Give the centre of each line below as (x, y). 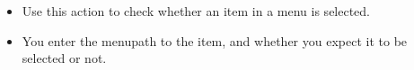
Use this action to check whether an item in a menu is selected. (196, 11)
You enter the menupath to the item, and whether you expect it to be (215, 40)
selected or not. (64, 58)
